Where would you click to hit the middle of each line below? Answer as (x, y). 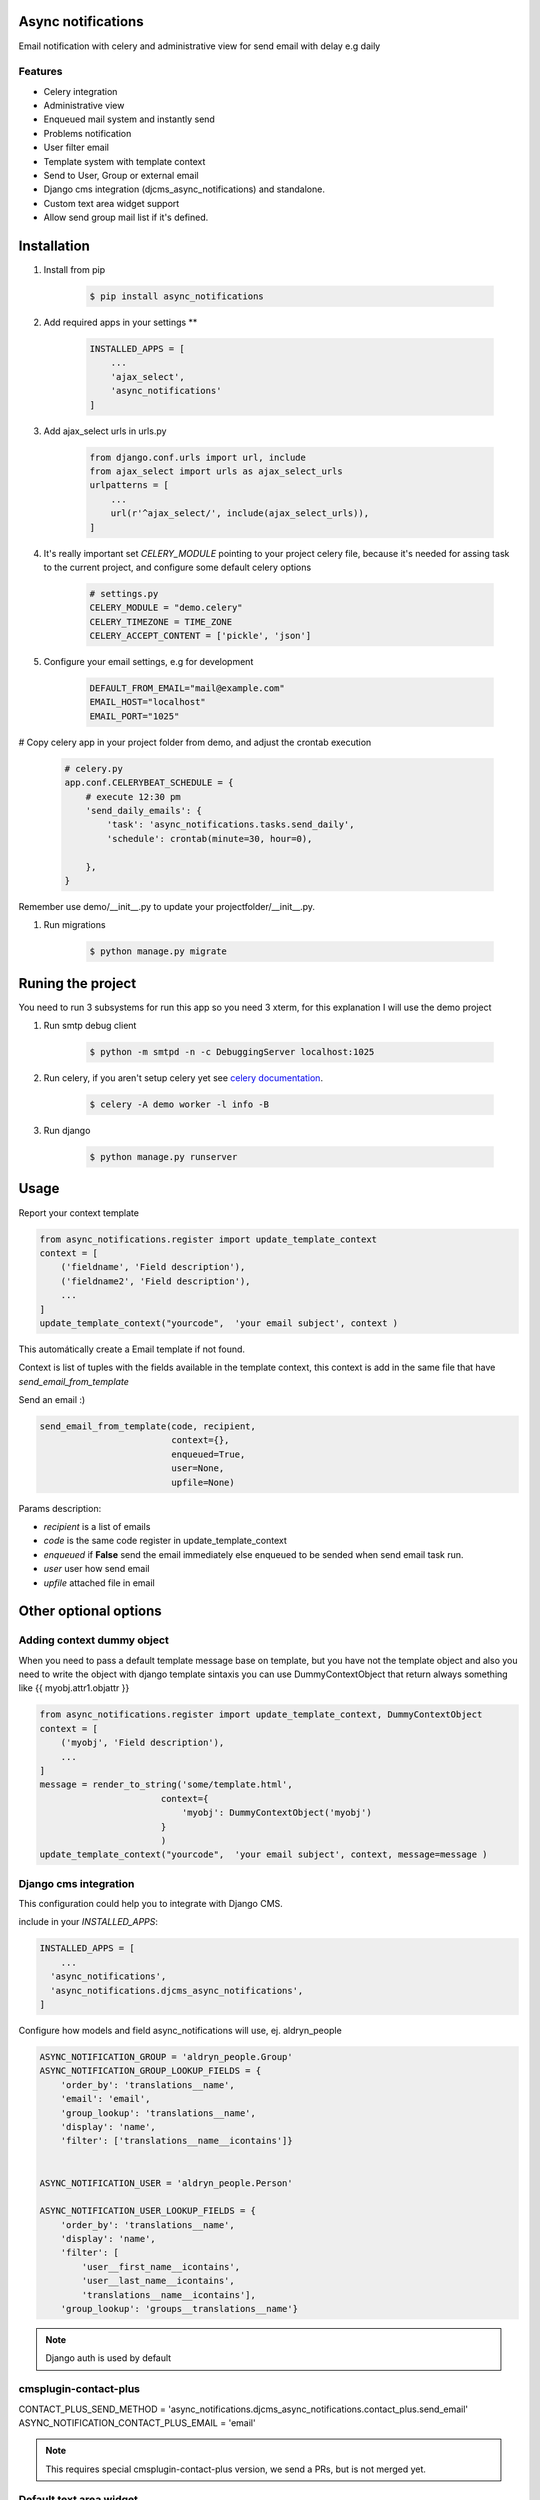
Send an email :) (52, 1400)
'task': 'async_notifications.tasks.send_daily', (230, 824)
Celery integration (80, 91)
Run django (67, 1131)
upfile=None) (203, 1482)
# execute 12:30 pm (133, 796)
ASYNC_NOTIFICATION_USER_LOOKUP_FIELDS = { (148, 2211)
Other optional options (90, 1611)
